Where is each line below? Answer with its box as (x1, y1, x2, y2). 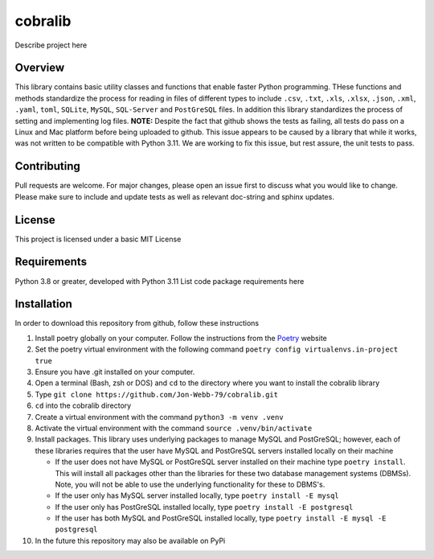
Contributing (14, 159, 80, 173)
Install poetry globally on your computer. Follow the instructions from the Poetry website (35, 333, 327, 343)
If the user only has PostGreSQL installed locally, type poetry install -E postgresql (55, 502, 354, 512)
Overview (14, 61, 65, 75)
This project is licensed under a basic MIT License (14, 234, 182, 244)
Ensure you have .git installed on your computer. (35, 367, 195, 376)
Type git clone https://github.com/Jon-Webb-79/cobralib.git (35, 389, 279, 399)
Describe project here (14, 40, 88, 50)
